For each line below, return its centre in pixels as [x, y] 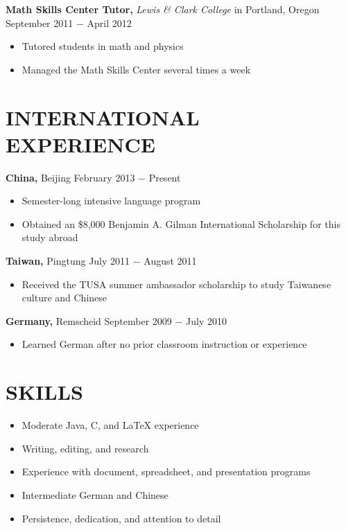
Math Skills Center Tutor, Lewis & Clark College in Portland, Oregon [163, 9]
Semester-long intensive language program [111, 201]
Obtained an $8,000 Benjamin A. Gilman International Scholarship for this [181, 223]
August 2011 [170, 261]
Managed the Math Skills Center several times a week [136, 69]
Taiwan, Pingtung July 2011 [68, 261]
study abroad [50, 237]
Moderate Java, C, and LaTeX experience [110, 425]
